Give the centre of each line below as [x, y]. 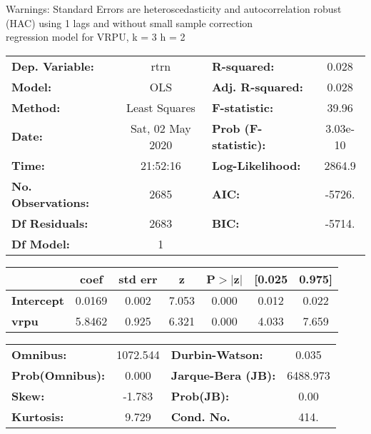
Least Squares [161, 107]
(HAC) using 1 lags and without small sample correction [129, 22]
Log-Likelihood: [256, 165]
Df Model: [41, 243]
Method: [36, 107]
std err [138, 278]
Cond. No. [200, 416]
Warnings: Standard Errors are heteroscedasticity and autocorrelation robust [174, 9]
